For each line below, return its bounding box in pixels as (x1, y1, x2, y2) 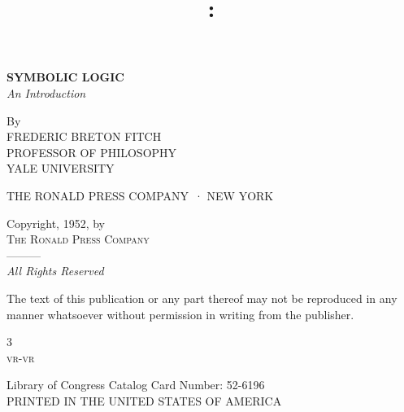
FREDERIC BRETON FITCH (7, 128, 162, 145)
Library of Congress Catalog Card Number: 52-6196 (7, 376, 265, 393)
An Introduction (7, 84, 86, 101)
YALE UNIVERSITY (7, 160, 115, 177)
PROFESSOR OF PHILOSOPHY (7, 143, 177, 160)
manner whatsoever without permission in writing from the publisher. (7, 305, 354, 322)
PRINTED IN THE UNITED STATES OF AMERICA (7, 392, 282, 409)
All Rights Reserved (7, 262, 104, 279)
